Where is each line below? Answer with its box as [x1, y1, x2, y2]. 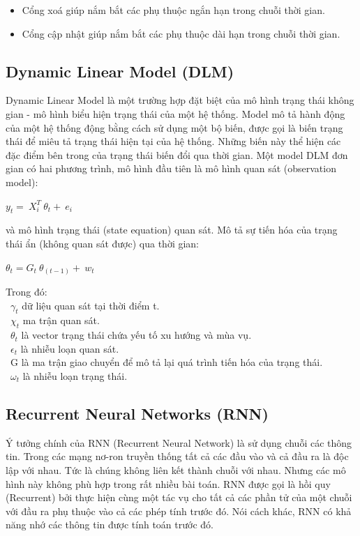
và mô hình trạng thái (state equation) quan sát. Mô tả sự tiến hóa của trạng [6, 222, 338, 237]
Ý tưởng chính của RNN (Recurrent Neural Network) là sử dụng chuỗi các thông [6, 435, 352, 450]
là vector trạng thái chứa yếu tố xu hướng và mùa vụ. [21, 328, 252, 342]
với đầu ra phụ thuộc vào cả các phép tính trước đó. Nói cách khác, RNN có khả [6, 503, 352, 518]
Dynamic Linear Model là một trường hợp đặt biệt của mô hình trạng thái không [6, 93, 354, 107]
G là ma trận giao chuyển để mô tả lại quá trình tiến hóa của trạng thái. [10, 355, 323, 369]
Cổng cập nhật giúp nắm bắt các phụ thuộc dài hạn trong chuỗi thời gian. [22, 26, 340, 40]
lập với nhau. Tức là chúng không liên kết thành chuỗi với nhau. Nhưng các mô [6, 463, 346, 477]
